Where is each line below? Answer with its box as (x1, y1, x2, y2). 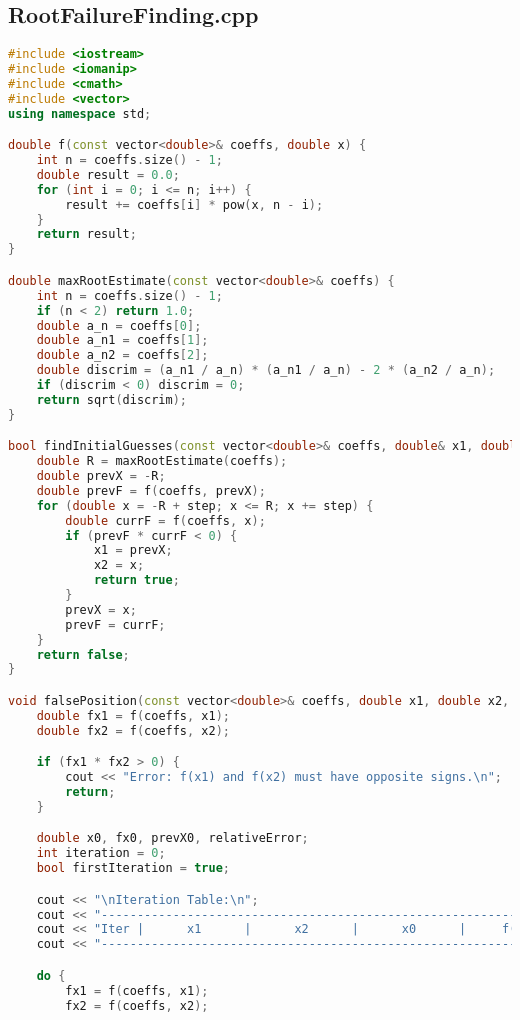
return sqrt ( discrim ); (36, 392, 188, 407)
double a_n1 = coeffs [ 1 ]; (36, 333, 209, 348)
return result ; (36, 227, 137, 242)
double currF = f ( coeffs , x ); (65, 513, 266, 528)
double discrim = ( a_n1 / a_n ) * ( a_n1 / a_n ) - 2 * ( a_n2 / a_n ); (36, 363, 496, 378)
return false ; (36, 647, 130, 662)
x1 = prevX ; (93, 543, 173, 558)
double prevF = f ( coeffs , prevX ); (36, 483, 266, 498)
